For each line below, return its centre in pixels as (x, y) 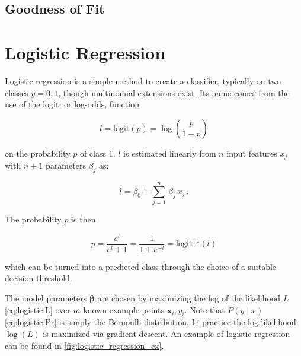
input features (252, 153)
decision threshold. (39, 278)
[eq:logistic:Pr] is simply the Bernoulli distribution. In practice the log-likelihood (150, 322)
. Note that (205, 309)
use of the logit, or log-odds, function (72, 104)
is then (84, 219)
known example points (124, 309)
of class (93, 153)
